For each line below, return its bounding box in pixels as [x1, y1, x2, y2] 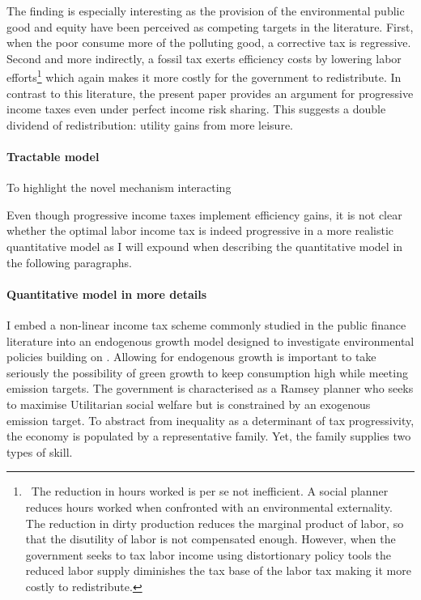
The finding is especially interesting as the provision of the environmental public [6, 2, 405, 19]
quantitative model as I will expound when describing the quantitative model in [6, 237, 403, 254]
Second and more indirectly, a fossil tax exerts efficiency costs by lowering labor [6, 49, 402, 66]
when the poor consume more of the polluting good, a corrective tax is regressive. [6, 34, 411, 51]
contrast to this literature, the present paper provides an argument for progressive [6, 84, 414, 101]
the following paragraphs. [6, 253, 132, 270]
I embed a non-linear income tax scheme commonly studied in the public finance [6, 316, 406, 333]
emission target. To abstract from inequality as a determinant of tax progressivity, [6, 411, 415, 428]
